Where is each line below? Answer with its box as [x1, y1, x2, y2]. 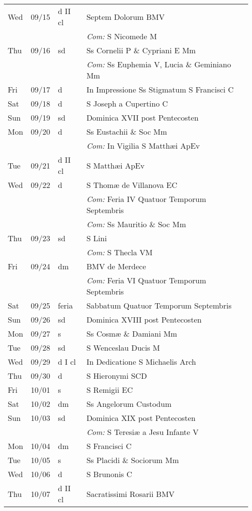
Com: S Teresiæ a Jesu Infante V [86, 426, 199, 437]
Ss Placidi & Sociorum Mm [86, 454, 179, 465]
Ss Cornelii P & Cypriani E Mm [86, 45, 196, 56]
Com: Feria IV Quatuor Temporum [86, 193, 206, 204]
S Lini [86, 232, 107, 244]
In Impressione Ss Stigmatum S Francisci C [86, 84, 234, 95]
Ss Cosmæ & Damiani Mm [86, 328, 177, 339]
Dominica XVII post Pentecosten [86, 112, 199, 123]
